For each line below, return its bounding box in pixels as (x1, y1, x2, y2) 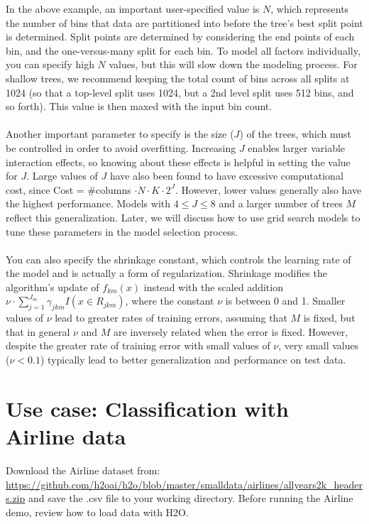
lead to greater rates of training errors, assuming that (55, 310, 287, 325)
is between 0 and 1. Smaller (225, 293, 346, 308)
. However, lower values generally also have (175, 182, 362, 197)
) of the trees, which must (239, 126, 352, 141)
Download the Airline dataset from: (6, 462, 160, 477)
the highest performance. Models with (6, 196, 171, 211)
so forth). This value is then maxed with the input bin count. (6, 99, 272, 114)
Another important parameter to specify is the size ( (6, 126, 234, 141)
